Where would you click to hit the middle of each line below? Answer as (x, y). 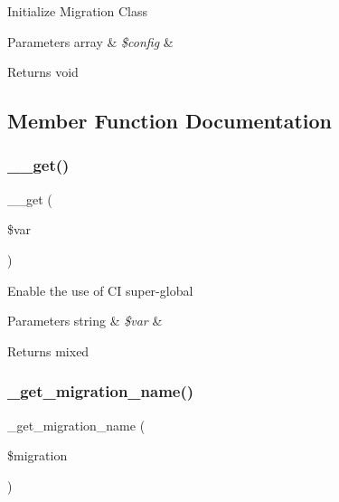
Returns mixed (48, 350)
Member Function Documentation (170, 121)
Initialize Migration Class (77, 11)
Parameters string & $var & (85, 321)
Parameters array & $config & (90, 41)
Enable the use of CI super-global (100, 290)
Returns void (43, 72)
